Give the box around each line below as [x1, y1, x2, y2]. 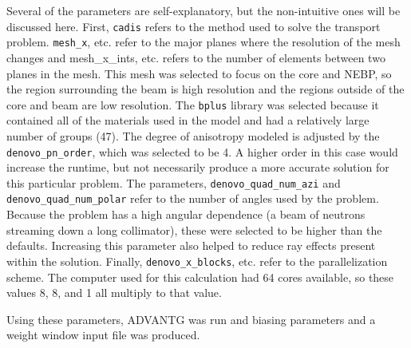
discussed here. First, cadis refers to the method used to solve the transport [6, 18, 381, 34]
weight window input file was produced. [6, 326, 200, 343]
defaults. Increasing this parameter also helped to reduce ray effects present [6, 237, 376, 254]
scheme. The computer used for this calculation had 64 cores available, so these [6, 268, 394, 285]
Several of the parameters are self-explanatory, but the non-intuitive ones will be [6, 2, 401, 18]
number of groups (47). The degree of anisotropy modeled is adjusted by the [6, 127, 380, 144]
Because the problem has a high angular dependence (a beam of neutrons [6, 206, 366, 223]
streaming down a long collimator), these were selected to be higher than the [6, 221, 382, 238]
